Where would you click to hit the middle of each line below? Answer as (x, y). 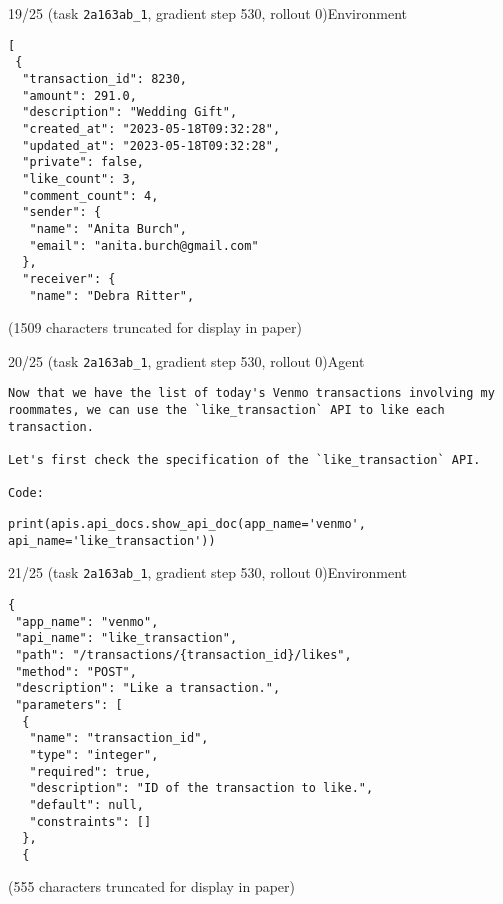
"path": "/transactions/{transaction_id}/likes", (183, 654)
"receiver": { (69, 278)
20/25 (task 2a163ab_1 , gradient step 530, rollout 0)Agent (186, 360)
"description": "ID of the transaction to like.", (201, 788)
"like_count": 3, (79, 178)
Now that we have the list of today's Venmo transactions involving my (251, 393)
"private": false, (83, 162)
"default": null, (87, 804)
